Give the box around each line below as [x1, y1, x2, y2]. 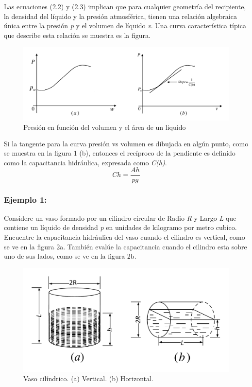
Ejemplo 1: [4, 193, 47, 206]
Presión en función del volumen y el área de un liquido [23, 122, 186, 132]
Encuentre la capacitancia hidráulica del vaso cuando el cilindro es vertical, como [4, 231, 245, 242]
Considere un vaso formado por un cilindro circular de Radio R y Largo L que [4, 212, 236, 223]
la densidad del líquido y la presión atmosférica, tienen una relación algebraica [4, 11, 237, 21]
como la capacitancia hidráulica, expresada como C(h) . [4, 157, 167, 167]
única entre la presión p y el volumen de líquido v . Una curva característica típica [4, 20, 246, 31]
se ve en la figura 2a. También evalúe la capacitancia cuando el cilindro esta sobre [4, 241, 247, 251]
